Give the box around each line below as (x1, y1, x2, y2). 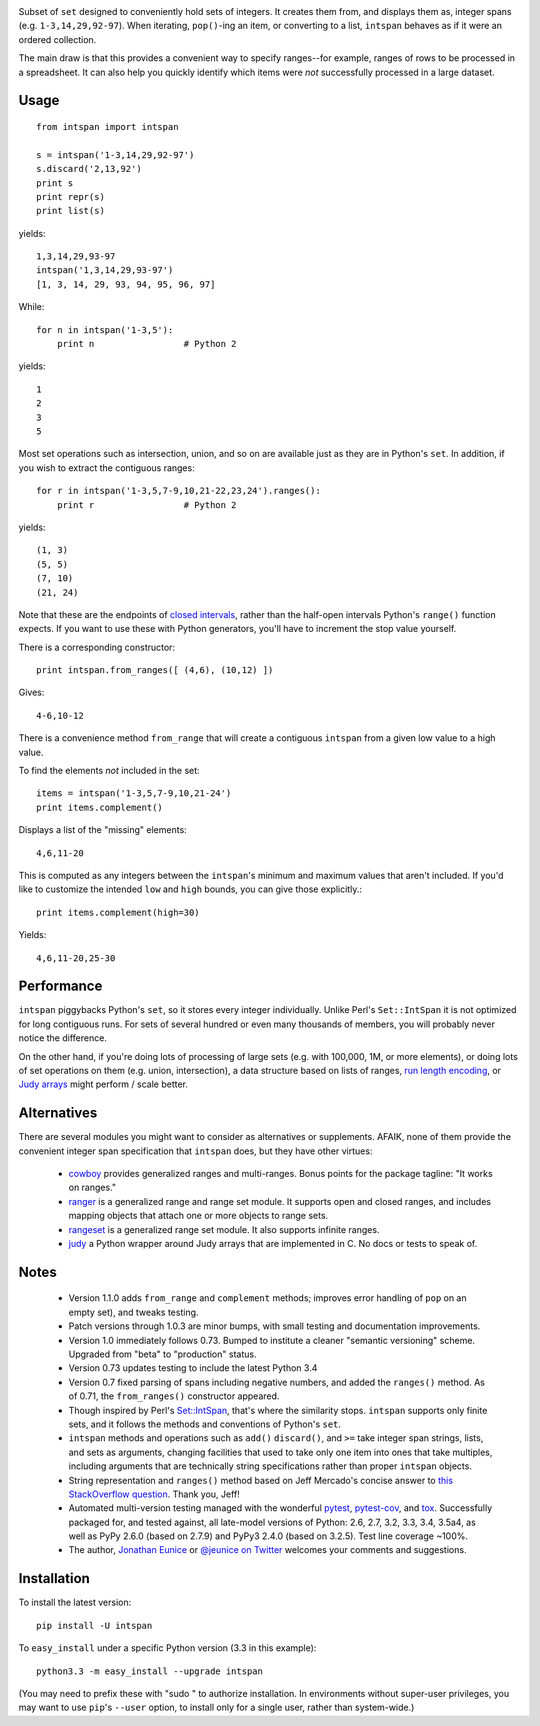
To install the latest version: (18, 1596, 132, 1609)
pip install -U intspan (36, 1620, 153, 1631)
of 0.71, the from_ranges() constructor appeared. (68, 1390, 280, 1402)
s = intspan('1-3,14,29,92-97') (36, 149, 195, 160)
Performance (18, 978, 103, 995)
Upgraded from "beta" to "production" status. (68, 1348, 257, 1360)
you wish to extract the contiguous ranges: (18, 461, 195, 474)
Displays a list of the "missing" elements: (18, 824, 187, 836)
